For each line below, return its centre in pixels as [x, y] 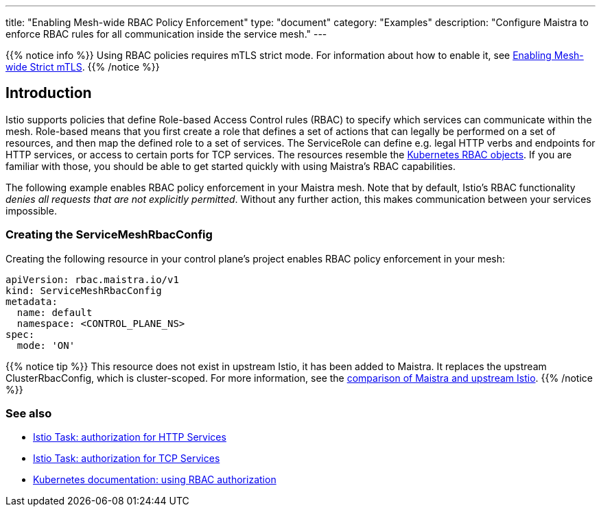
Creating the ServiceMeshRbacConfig [109, 235]
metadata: [32, 301]
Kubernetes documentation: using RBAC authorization [155, 480]
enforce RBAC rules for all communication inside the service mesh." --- [166, 34]
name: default [55, 312]
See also [29, 413]
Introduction [49, 93]
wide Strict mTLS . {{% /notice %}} [83, 67]
